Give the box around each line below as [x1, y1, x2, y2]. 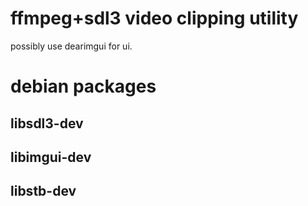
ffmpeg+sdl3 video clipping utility [10, 7, 299, 30]
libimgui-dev [10, 148, 92, 166]
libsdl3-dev [10, 115, 84, 132]
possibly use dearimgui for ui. [10, 40, 133, 52]
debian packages [10, 75, 157, 98]
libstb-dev [10, 183, 77, 200]
